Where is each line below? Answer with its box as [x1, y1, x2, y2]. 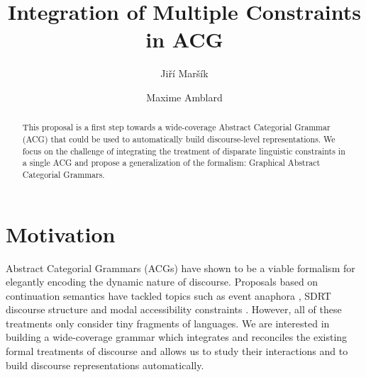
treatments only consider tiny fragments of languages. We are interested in [6, 315, 330, 330]
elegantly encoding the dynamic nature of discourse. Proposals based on [6, 274, 318, 289]
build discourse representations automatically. [6, 357, 204, 372]
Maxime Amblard [146, 89, 223, 104]
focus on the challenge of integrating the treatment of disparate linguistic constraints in [22, 145, 345, 157]
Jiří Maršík [160, 66, 209, 81]
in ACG [145, 25, 223, 54]
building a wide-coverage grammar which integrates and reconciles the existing [6, 330, 348, 344]
